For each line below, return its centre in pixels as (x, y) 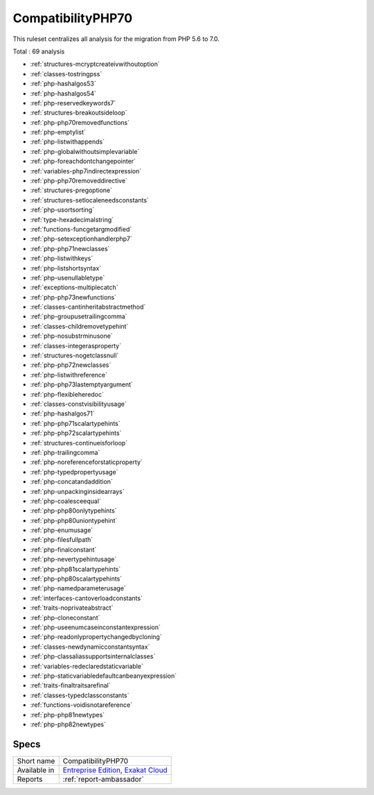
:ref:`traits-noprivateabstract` (72, 608)
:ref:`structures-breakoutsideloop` (79, 113)
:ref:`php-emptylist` (58, 132)
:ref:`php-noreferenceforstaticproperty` (87, 462)
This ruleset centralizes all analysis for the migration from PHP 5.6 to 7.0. (116, 39)
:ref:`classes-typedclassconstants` (80, 695)
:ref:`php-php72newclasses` (71, 365)
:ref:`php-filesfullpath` (62, 540)
